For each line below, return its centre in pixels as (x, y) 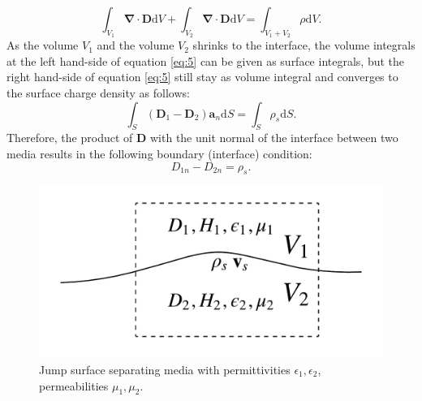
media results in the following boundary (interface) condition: (159, 153)
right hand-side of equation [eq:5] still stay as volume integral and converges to (202, 77)
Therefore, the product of (70, 138)
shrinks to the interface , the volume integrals (304, 45)
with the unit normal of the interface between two (274, 138)
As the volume (43, 45)
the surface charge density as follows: (98, 92)
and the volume (136, 45)
